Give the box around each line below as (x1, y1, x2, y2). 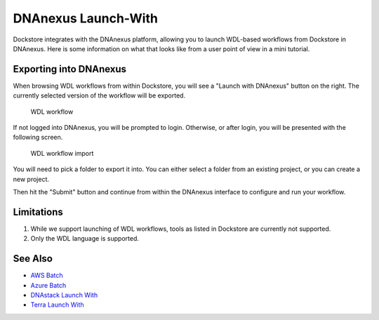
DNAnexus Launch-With (13, 11, 158, 26)
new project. (13, 175, 49, 183)
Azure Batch (30, 281, 67, 289)
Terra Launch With (30, 300, 84, 309)
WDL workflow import (30, 149, 94, 157)
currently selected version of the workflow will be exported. (13, 91, 186, 100)
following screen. (13, 133, 63, 142)
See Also (13, 253, 53, 265)
